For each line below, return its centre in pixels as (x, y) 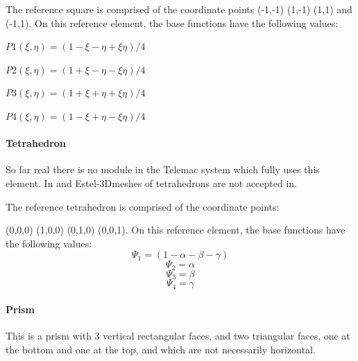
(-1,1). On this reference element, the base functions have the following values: (172, 23)
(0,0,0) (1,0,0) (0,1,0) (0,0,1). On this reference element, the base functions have (176, 230)
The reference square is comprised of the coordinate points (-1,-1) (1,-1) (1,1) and (179, 9)
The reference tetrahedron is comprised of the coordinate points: (143, 206)
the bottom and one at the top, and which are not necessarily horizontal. (161, 349)
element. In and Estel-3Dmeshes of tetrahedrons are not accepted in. (151, 183)
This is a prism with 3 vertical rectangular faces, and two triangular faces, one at (178, 336)
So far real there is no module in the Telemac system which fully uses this (163, 169)
